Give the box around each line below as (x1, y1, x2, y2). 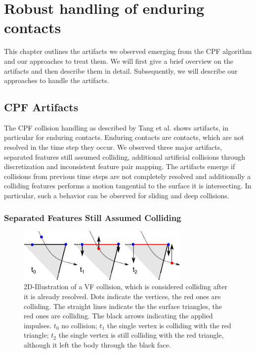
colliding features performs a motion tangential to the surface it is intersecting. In (4, 180, 252, 191)
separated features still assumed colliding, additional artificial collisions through (4, 151, 246, 162)
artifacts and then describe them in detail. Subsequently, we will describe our (4, 65, 238, 76)
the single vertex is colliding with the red (107, 320, 231, 330)
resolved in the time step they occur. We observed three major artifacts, (4, 142, 222, 152)
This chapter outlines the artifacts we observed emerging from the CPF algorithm (4, 46, 252, 56)
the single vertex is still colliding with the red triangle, (58, 330, 224, 340)
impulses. (24, 320, 52, 330)
